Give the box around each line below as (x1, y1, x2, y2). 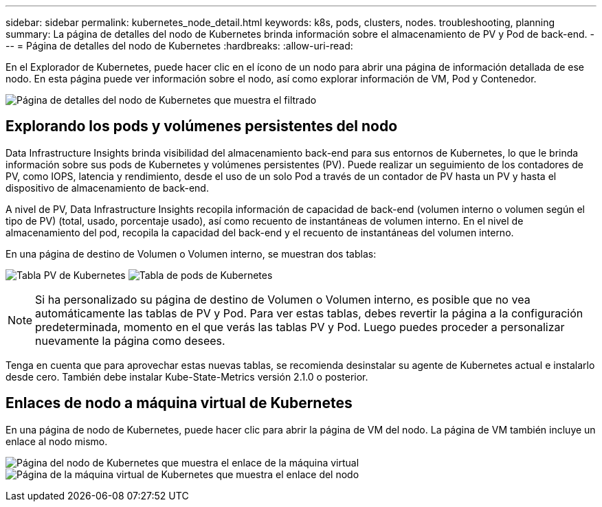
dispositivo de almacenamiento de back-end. (5, 181, 209, 194)
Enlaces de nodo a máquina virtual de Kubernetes (5, 394, 353, 412)
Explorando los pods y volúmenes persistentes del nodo (5, 117, 398, 135)
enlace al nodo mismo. (5, 435, 108, 447)
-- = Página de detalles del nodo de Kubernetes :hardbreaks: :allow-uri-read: (5, 40, 353, 52)
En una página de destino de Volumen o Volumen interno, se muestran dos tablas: (5, 247, 377, 260)
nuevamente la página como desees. (35, 333, 225, 348)
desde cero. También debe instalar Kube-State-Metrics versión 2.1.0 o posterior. (5, 370, 368, 383)
